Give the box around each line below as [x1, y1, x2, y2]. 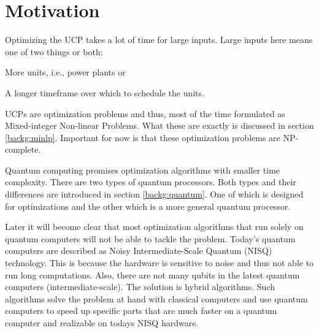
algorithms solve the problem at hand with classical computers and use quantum [5, 292, 308, 305]
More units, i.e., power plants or [5, 66, 126, 78]
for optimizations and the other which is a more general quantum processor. [5, 199, 291, 212]
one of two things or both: [5, 45, 103, 58]
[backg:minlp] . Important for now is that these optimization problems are [5, 131, 280, 144]
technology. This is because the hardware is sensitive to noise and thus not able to [5, 256, 314, 269]
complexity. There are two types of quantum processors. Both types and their [5, 175, 296, 188]
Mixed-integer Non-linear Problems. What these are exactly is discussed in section [5, 119, 314, 132]
